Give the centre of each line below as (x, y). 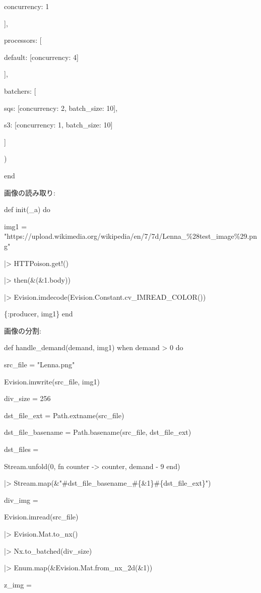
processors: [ (23, 40)
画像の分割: (23, 330)
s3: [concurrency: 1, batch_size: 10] (58, 125)
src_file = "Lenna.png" (40, 365)
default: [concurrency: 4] (41, 57)
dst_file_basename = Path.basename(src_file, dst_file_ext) (98, 432)
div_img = (21, 500)
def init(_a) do (27, 209)
